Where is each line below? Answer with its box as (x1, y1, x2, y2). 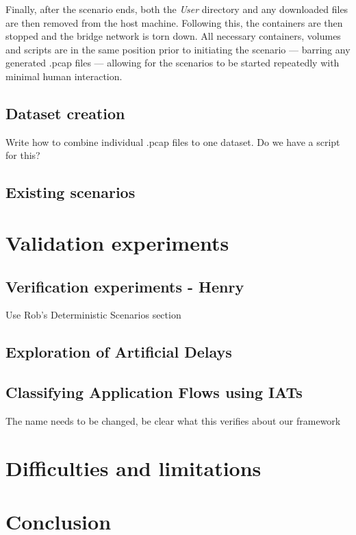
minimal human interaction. (5, 69, 123, 83)
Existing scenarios (5, 182, 136, 203)
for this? (5, 148, 40, 162)
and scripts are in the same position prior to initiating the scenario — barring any (5, 42, 351, 56)
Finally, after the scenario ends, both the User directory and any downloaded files (5, 2, 348, 16)
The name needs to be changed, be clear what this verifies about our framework (5, 413, 341, 427)
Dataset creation (5, 102, 125, 123)
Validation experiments (5, 228, 229, 256)
